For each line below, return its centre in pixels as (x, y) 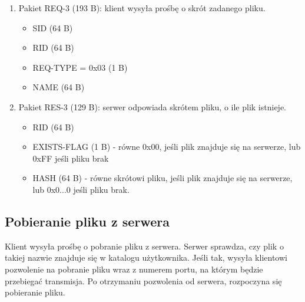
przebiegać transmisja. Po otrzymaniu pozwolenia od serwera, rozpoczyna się (143, 280)
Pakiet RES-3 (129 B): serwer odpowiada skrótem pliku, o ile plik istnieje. (152, 106)
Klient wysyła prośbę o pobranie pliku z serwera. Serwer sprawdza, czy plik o (144, 246)
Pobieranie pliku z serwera (87, 221)
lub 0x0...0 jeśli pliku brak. (81, 189)
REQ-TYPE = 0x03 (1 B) (80, 67)
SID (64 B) (53, 27)
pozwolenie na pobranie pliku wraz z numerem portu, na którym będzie (134, 269)
